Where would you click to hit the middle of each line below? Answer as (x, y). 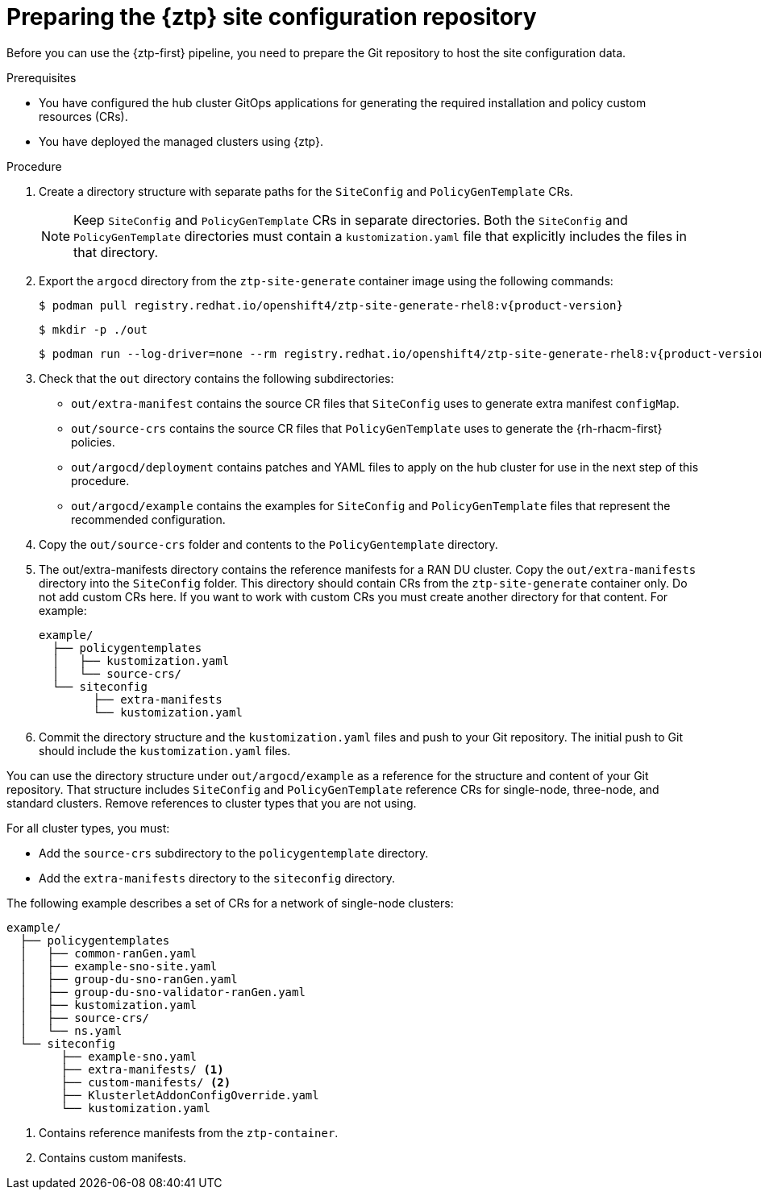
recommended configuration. (148, 519)
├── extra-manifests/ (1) (142, 1069)
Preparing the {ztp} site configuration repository (272, 17)
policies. (93, 442)
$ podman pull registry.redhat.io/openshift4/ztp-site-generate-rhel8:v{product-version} (331, 305)
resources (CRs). (83, 116)
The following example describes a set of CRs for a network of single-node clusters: (230, 903)
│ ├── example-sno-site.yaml (119, 966)
